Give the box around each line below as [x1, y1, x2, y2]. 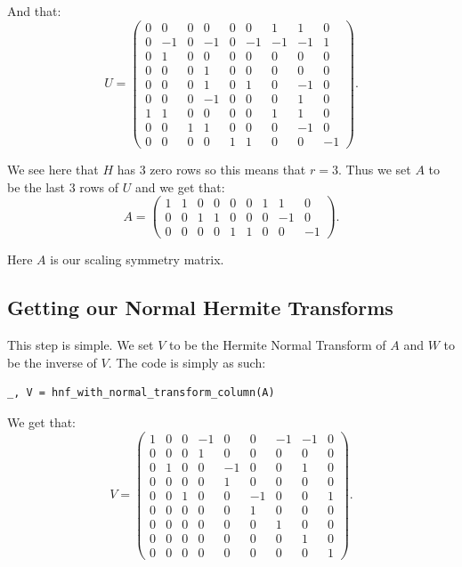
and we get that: [134, 177, 225, 196]
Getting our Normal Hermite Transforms [7, 294, 393, 321]
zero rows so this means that [150, 159, 306, 178]
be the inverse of [7, 352, 97, 371]
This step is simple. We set [7, 336, 154, 354]
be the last [7, 177, 66, 196]
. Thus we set [337, 159, 411, 178]
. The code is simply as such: [108, 352, 266, 371]
